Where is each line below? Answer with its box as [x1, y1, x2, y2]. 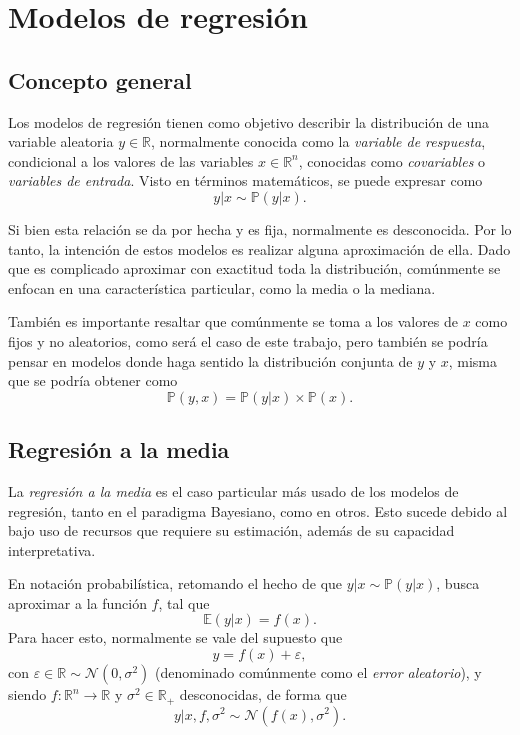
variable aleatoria [8, 131, 114, 152]
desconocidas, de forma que [179, 684, 347, 705]
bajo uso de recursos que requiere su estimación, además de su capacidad [8, 520, 455, 541]
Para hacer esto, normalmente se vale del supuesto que [8, 627, 343, 648]
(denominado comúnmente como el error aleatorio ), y [154, 662, 482, 683]
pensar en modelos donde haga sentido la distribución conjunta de [8, 350, 413, 371]
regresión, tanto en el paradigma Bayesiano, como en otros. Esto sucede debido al [8, 500, 508, 521]
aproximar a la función [8, 592, 147, 613]
